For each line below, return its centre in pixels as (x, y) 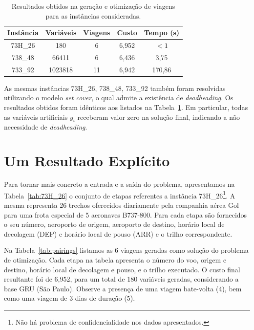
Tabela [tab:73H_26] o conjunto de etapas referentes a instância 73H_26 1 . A (120, 195)
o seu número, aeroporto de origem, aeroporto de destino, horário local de (114, 224)
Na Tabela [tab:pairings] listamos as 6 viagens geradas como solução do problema (126, 250)
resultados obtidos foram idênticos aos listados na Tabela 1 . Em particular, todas (126, 107)
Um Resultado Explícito (87, 161)
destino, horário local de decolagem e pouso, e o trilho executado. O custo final (122, 269)
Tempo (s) (162, 33)
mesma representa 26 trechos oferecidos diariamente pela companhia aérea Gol (121, 205)
